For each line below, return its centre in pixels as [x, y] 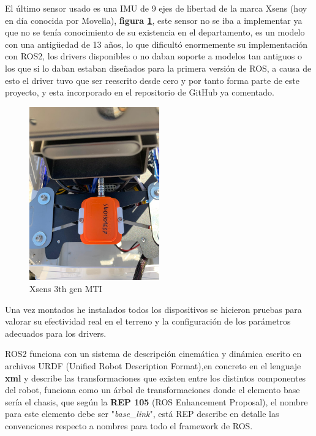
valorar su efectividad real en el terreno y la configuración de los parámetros [148, 321]
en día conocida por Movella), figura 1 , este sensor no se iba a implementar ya [154, 20]
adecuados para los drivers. [56, 333]
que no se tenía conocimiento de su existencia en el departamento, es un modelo [155, 32]
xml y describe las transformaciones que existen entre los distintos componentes [156, 378]
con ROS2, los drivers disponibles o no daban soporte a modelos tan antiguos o [154, 56]
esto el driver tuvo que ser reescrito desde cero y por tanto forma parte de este [152, 80]
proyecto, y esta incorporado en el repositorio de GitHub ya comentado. [140, 92]
